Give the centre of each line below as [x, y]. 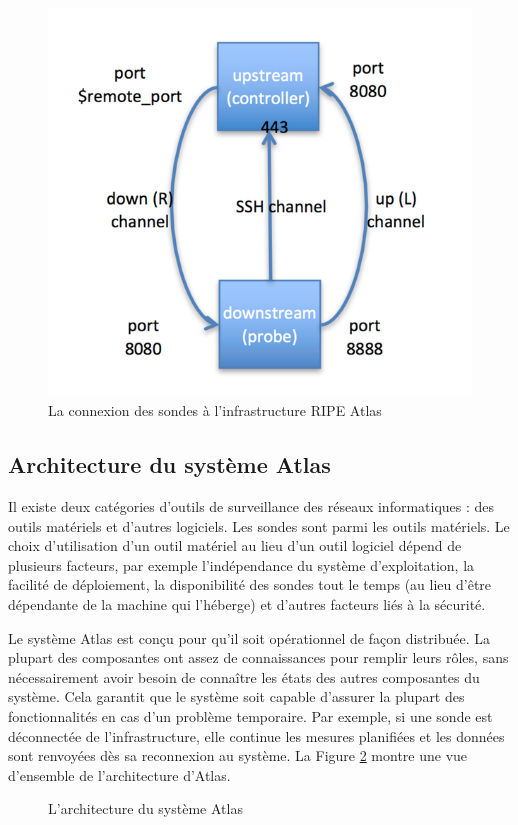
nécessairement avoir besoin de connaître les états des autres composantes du [244, 676]
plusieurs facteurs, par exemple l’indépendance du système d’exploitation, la [241, 564]
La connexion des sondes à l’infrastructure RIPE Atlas [215, 410]
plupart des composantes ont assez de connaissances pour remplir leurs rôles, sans [258, 657]
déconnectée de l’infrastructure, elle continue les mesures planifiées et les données [256, 735]
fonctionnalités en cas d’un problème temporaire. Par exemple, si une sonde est [250, 715]
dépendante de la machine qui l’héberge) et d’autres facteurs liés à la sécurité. [247, 604]
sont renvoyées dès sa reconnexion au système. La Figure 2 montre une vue [238, 755]
